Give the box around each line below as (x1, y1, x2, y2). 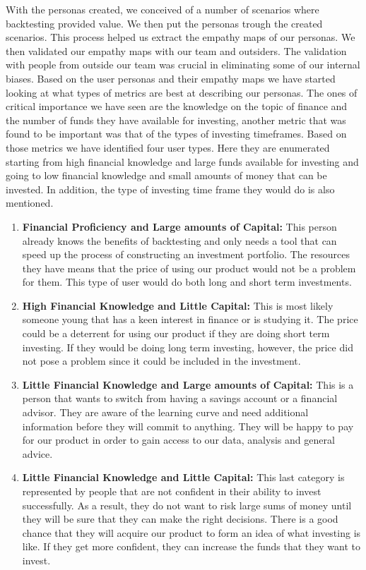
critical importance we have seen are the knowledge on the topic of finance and (6, 99, 348, 114)
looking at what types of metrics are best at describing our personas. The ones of (6, 85, 358, 99)
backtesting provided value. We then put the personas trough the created (6, 16, 323, 30)
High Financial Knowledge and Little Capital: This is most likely (22, 298, 333, 313)
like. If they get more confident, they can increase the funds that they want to (22, 539, 360, 554)
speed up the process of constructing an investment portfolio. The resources (22, 247, 350, 262)
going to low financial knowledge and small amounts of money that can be (6, 168, 327, 183)
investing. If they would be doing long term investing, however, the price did (22, 339, 353, 354)
